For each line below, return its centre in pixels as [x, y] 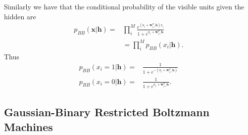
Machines [28, 126]
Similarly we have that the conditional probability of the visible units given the [124, 6]
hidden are [20, 16]
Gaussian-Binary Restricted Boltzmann [107, 112]
